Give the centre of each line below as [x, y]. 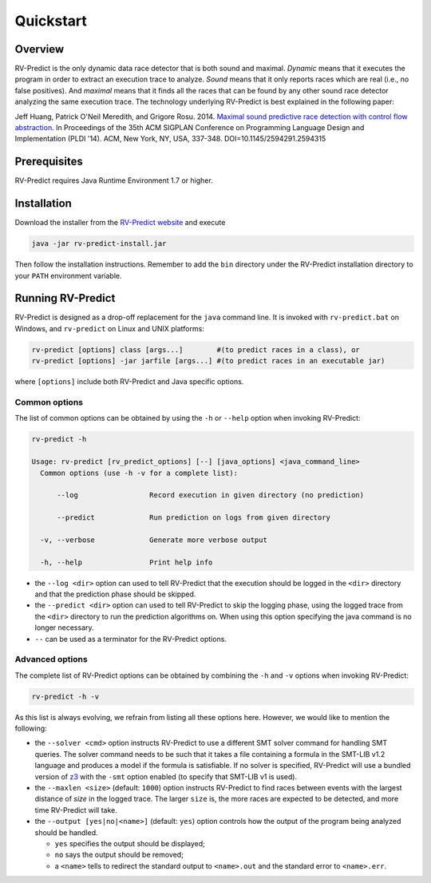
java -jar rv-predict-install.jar [99, 244]
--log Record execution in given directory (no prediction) [211, 495]
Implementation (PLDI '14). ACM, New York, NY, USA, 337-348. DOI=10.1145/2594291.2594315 [170, 139]
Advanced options [51, 659]
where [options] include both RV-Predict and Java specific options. [129, 382]
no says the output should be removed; [119, 855]
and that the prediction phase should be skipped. [115, 594]
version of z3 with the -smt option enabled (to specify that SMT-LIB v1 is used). [166, 776]
